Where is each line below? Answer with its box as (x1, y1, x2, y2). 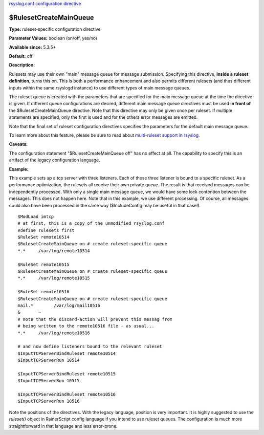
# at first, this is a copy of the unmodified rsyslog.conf (18, 220, 165, 226)
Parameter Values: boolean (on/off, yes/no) (9, 35, 98, 41)
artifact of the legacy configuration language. (9, 157, 100, 163)
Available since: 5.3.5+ (9, 44, 56, 50)
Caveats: (9, 141, 28, 147)
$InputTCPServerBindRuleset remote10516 (18, 391, 116, 397)
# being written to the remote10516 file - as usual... (18, 323, 154, 329)
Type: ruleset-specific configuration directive (9, 26, 101, 32)
